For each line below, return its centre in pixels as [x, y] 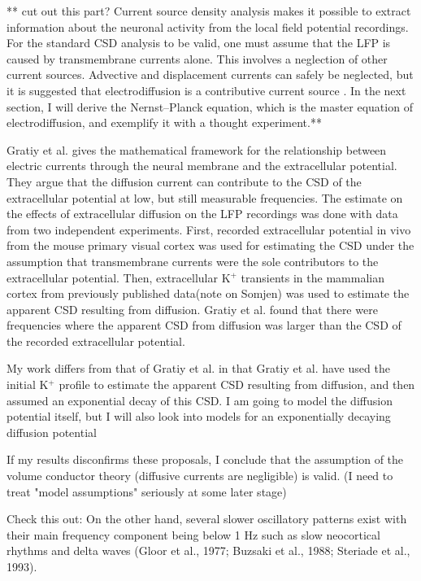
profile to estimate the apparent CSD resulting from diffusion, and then [237, 384]
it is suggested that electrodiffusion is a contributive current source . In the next [206, 90]
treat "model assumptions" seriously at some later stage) [147, 491]
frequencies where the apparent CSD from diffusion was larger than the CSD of [204, 325]
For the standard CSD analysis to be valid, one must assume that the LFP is [199, 43]
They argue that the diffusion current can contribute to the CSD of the [184, 181]
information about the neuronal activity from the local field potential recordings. [208, 26]
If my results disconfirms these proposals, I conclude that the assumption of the [205, 459]
